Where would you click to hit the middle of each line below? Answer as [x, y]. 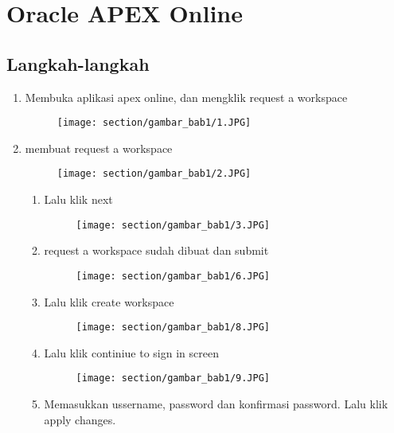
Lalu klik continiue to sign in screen [131, 352]
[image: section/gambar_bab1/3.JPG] [173, 225]
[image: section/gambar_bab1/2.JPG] [154, 174]
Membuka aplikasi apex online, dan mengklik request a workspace [186, 97]
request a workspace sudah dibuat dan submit [156, 250]
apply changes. [80, 419]
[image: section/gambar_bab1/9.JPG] [173, 378]
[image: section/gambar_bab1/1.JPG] [154, 123]
